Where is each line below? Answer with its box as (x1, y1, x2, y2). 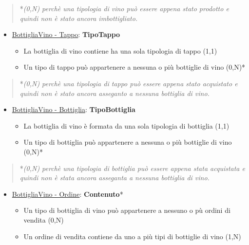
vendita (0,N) (23, 214, 64, 225)
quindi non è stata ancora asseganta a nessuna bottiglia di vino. (19, 172, 210, 183)
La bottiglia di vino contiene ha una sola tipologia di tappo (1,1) (23, 45, 217, 56)
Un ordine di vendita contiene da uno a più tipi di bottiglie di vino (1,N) (23, 231, 241, 241)
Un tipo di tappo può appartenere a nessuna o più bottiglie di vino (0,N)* (23, 62, 246, 72)
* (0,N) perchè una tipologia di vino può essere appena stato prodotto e (19, 3, 229, 13)
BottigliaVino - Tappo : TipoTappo (12, 29, 120, 39)
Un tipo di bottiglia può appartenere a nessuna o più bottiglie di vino (23, 137, 232, 147)
